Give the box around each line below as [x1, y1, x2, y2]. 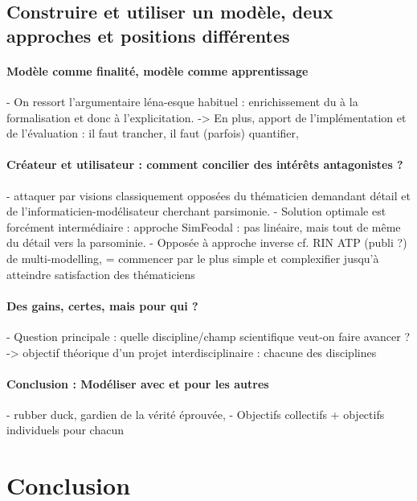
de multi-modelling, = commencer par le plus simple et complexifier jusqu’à [6, 249, 379, 266]
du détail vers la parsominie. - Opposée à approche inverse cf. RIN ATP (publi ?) [6, 234, 407, 251]
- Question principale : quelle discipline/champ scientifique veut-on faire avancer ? [6, 327, 411, 344]
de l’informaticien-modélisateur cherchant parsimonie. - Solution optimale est [6, 203, 386, 220]
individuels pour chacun [6, 421, 124, 438]
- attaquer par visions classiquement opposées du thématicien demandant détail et [6, 187, 411, 203]
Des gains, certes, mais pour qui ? [6, 297, 198, 314]
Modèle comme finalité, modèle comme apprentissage [6, 62, 309, 79]
